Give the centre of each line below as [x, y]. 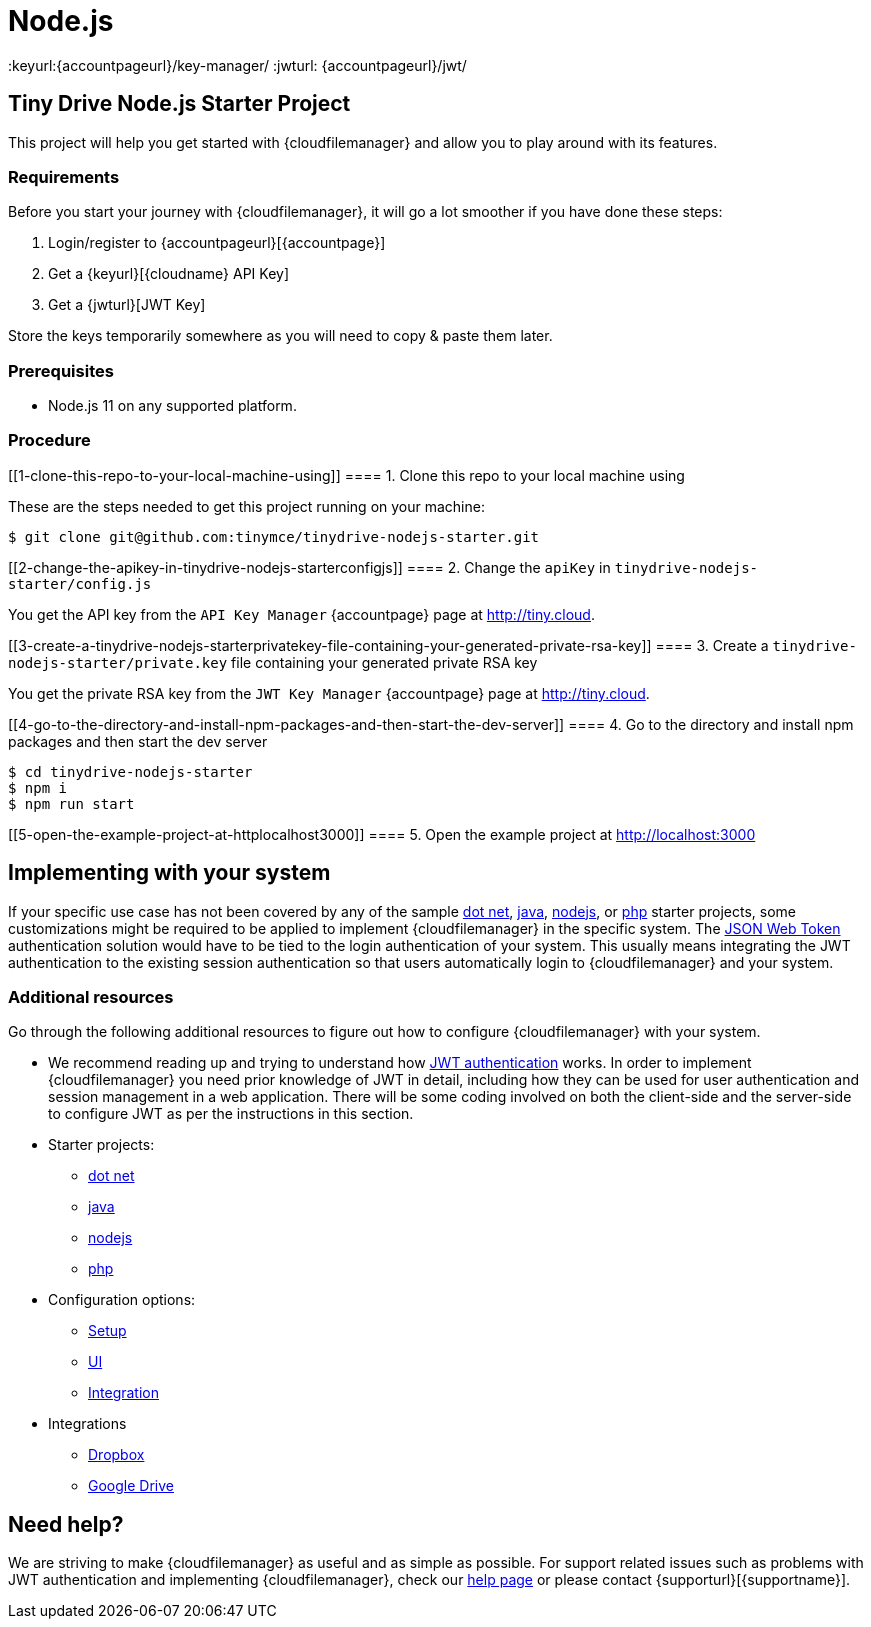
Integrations [87, 1424]
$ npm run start [71, 803]
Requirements [64, 176]
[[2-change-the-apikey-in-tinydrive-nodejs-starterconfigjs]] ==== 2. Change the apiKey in [309, 567]
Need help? [66, 1524]
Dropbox [116, 1455]
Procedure [49, 440]
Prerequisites [61, 370]
